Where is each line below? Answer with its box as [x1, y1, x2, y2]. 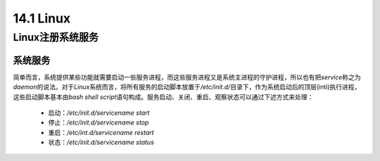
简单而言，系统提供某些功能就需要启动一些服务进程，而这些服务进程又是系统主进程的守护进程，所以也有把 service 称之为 [13, 72, 362, 81]
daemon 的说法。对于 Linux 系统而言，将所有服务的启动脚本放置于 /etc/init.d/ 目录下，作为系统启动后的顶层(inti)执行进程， [13, 83, 361, 91]
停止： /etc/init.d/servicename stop [48, 118, 149, 127]
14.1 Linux [13, 11, 71, 26]
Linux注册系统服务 [13, 31, 99, 44]
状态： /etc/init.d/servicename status [48, 138, 155, 147]
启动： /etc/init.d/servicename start [48, 108, 150, 117]
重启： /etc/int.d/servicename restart [48, 128, 154, 136]
